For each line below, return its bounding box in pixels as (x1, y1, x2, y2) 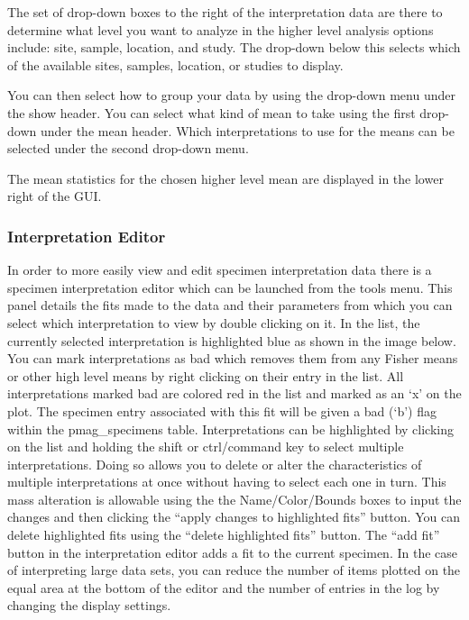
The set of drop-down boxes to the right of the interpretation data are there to (7, 3, 443, 21)
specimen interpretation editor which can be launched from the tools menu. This (7, 278, 453, 296)
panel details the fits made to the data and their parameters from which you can (7, 296, 453, 315)
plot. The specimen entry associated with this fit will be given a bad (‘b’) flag (7, 401, 437, 420)
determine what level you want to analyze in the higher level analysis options (7, 20, 434, 39)
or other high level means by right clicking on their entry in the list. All (7, 366, 404, 385)
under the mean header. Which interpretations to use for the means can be (40, 121, 455, 140)
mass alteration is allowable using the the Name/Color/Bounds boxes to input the (7, 489, 462, 508)
